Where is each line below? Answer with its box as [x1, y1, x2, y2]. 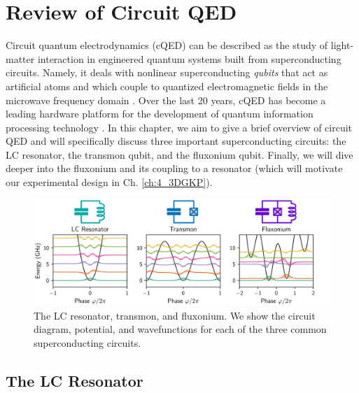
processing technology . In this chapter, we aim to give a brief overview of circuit [6, 120, 353, 134]
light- [330, 38, 354, 52]
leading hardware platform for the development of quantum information [6, 106, 314, 121]
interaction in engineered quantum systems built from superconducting [37, 51, 342, 66]
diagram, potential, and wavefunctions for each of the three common [34, 322, 327, 336]
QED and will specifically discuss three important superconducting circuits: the [6, 134, 346, 148]
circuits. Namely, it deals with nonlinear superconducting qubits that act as [6, 65, 328, 80]
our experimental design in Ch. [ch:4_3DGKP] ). [6, 175, 213, 190]
